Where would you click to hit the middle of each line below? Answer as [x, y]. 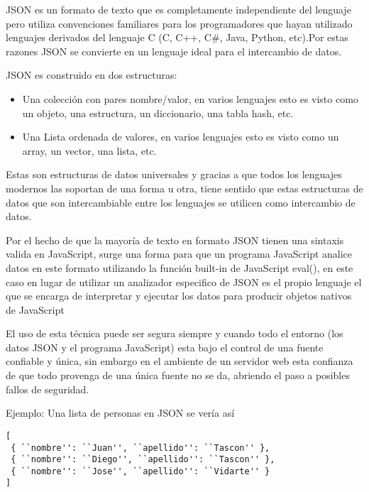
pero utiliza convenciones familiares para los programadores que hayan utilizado [179, 23]
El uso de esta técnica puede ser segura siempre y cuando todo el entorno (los [175, 333]
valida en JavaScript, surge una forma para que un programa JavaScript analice [179, 254]
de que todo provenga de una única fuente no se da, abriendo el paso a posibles [178, 375]
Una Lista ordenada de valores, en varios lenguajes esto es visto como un [181, 137]
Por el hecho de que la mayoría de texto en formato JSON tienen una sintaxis [175, 240]
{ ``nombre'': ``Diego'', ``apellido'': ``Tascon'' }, [143, 460]
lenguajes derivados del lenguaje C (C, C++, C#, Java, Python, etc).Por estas [177, 37]
